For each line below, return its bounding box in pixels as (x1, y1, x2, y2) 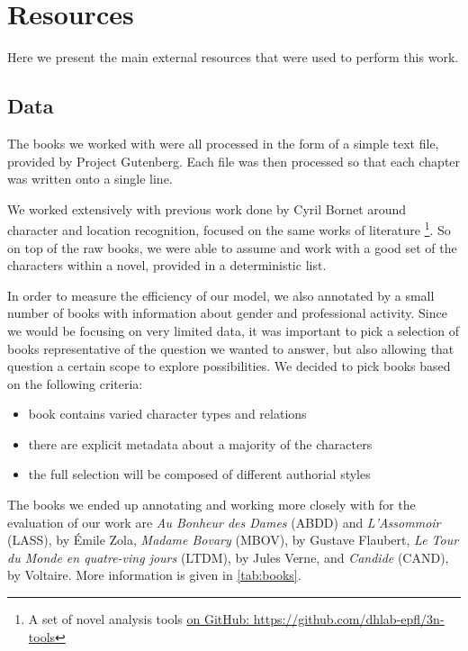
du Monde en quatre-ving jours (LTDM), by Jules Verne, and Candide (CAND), (7, 547, 449, 566)
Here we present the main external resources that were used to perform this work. (7, 48, 459, 67)
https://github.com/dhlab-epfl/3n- (253, 610, 445, 628)
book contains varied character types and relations (28, 404, 307, 423)
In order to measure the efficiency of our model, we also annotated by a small (7, 285, 435, 304)
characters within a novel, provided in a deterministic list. (7, 256, 327, 275)
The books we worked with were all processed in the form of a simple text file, (7, 133, 439, 152)
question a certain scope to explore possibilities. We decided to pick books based (7, 357, 451, 375)
